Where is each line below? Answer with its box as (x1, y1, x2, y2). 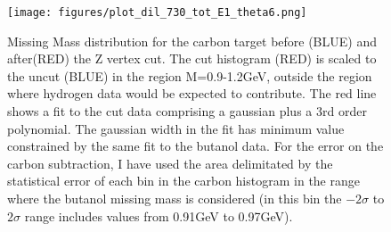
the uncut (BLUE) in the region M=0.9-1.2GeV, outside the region (7, 66, 372, 85)
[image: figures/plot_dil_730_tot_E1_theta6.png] (7, 6, 307, 19)
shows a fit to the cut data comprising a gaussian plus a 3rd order (7, 102, 367, 120)
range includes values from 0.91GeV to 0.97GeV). (24, 206, 293, 225)
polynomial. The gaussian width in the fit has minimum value (7, 119, 345, 137)
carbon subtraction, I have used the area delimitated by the (7, 153, 333, 172)
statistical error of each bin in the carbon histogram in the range (7, 171, 360, 190)
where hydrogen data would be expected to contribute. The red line (7, 84, 377, 103)
